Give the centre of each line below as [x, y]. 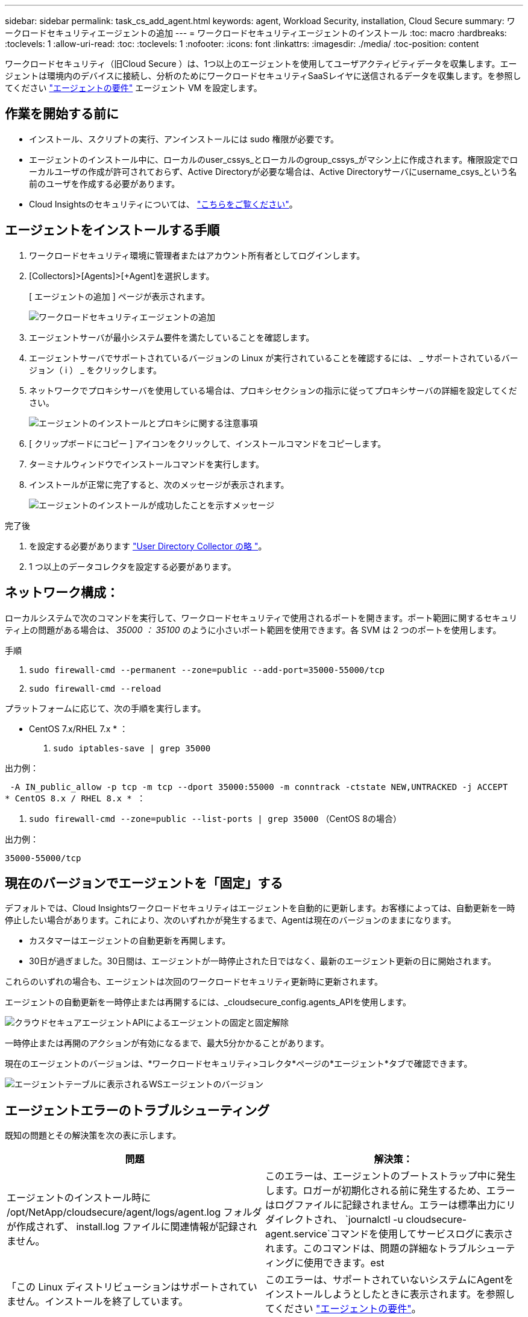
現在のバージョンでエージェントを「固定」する [144, 883]
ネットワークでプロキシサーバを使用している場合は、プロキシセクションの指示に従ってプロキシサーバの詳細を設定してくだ [273, 390]
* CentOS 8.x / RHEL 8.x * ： [75, 798]
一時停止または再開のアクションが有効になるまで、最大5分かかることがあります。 [167, 1043]
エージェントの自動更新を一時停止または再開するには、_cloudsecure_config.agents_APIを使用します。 [208, 1002]
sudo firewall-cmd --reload [95, 688]
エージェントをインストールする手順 [112, 230]
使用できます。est [344, 1263]
